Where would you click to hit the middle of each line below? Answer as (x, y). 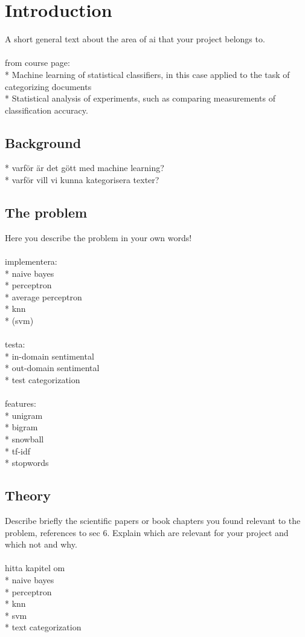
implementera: (31, 261)
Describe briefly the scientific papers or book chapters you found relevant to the (153, 520)
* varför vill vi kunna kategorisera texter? (82, 180)
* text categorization (43, 627)
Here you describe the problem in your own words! (98, 237)
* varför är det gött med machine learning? (85, 168)
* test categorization (43, 380)
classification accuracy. (47, 110)
